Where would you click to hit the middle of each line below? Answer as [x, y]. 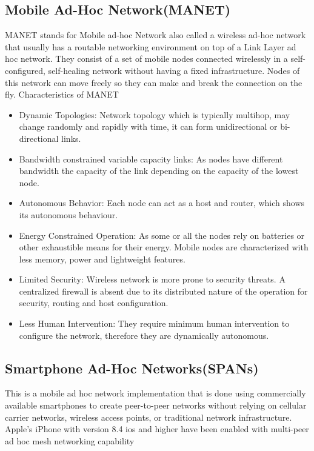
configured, [25, 70]
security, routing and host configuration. [94, 303]
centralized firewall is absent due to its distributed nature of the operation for [163, 291]
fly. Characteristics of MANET [62, 94]
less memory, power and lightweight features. [102, 259]
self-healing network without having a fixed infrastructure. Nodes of [174, 70]
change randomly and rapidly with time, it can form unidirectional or [148, 126]
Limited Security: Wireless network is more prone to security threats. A [152, 279]
